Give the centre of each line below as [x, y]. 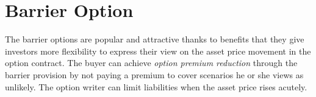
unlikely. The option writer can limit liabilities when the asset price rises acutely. [156, 86]
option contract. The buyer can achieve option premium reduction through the [151, 63]
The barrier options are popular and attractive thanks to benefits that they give [155, 39]
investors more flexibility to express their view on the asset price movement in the [158, 51]
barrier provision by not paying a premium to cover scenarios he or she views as [154, 74]
